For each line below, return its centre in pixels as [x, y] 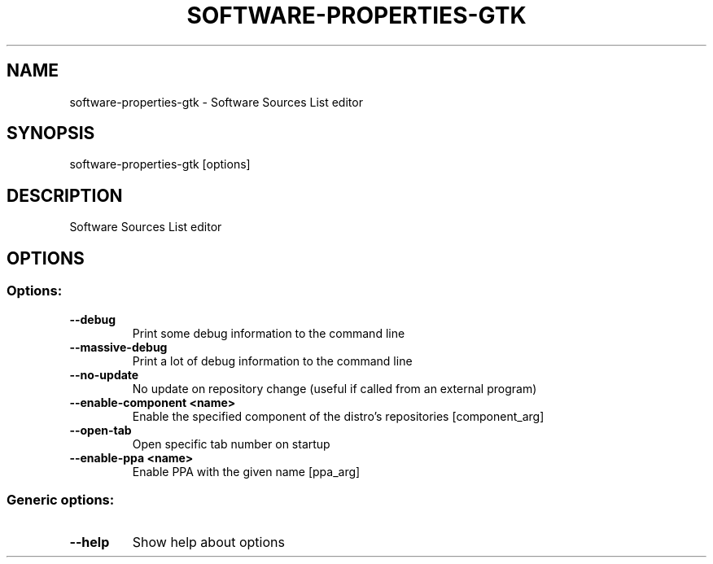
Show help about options [208, 542]
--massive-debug [118, 347]
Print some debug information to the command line [269, 333]
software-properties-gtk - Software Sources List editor [216, 102]
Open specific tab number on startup [231, 444]
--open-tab [101, 430]
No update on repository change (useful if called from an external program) [335, 388]
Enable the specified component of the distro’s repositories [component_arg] [338, 416]
